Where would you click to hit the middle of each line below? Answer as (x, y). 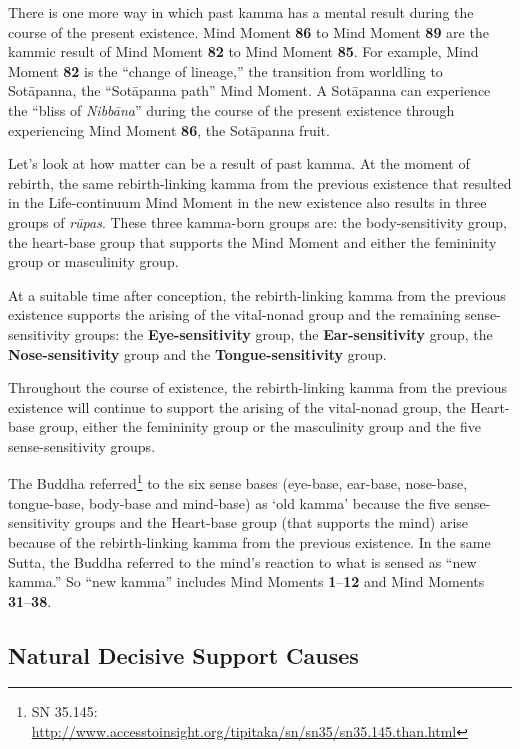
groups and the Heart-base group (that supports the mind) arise (271, 522)
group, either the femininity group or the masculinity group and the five (260, 426)
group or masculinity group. (93, 261)
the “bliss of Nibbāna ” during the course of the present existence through (231, 109)
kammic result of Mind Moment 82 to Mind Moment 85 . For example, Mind (243, 51)
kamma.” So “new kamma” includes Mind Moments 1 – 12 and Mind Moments (246, 581)
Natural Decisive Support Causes (183, 654)
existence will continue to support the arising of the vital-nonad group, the (237, 406)
